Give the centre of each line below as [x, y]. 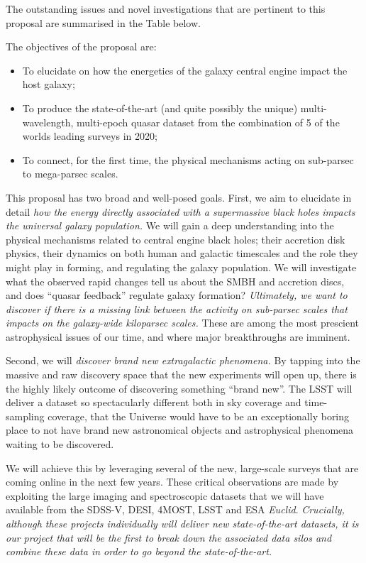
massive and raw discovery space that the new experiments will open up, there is [181, 375]
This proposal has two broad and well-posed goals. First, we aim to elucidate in [179, 197]
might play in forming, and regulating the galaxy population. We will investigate [181, 267]
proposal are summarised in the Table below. [103, 22]
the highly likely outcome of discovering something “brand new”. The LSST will [179, 388]
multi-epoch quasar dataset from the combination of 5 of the [208, 122]
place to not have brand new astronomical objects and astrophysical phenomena [180, 430]
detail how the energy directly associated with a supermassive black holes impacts [181, 211]
